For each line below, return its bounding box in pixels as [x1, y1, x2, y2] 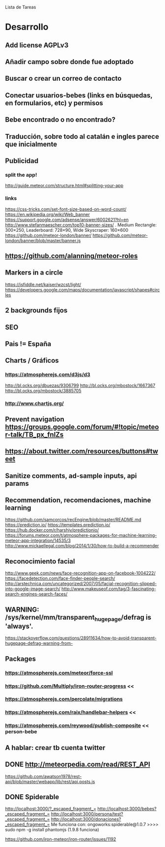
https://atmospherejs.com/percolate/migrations [5, 696, 123, 703]
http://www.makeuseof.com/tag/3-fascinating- [61, 586, 156, 592]
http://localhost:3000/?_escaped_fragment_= [5, 806, 97, 812]
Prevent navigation [5, 415, 65, 423]
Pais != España [5, 340, 52, 348]
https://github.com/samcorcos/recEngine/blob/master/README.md [5, 517, 141, 523]
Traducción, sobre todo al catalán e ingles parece [5, 132, 160, 141]
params [5, 479, 29, 488]
